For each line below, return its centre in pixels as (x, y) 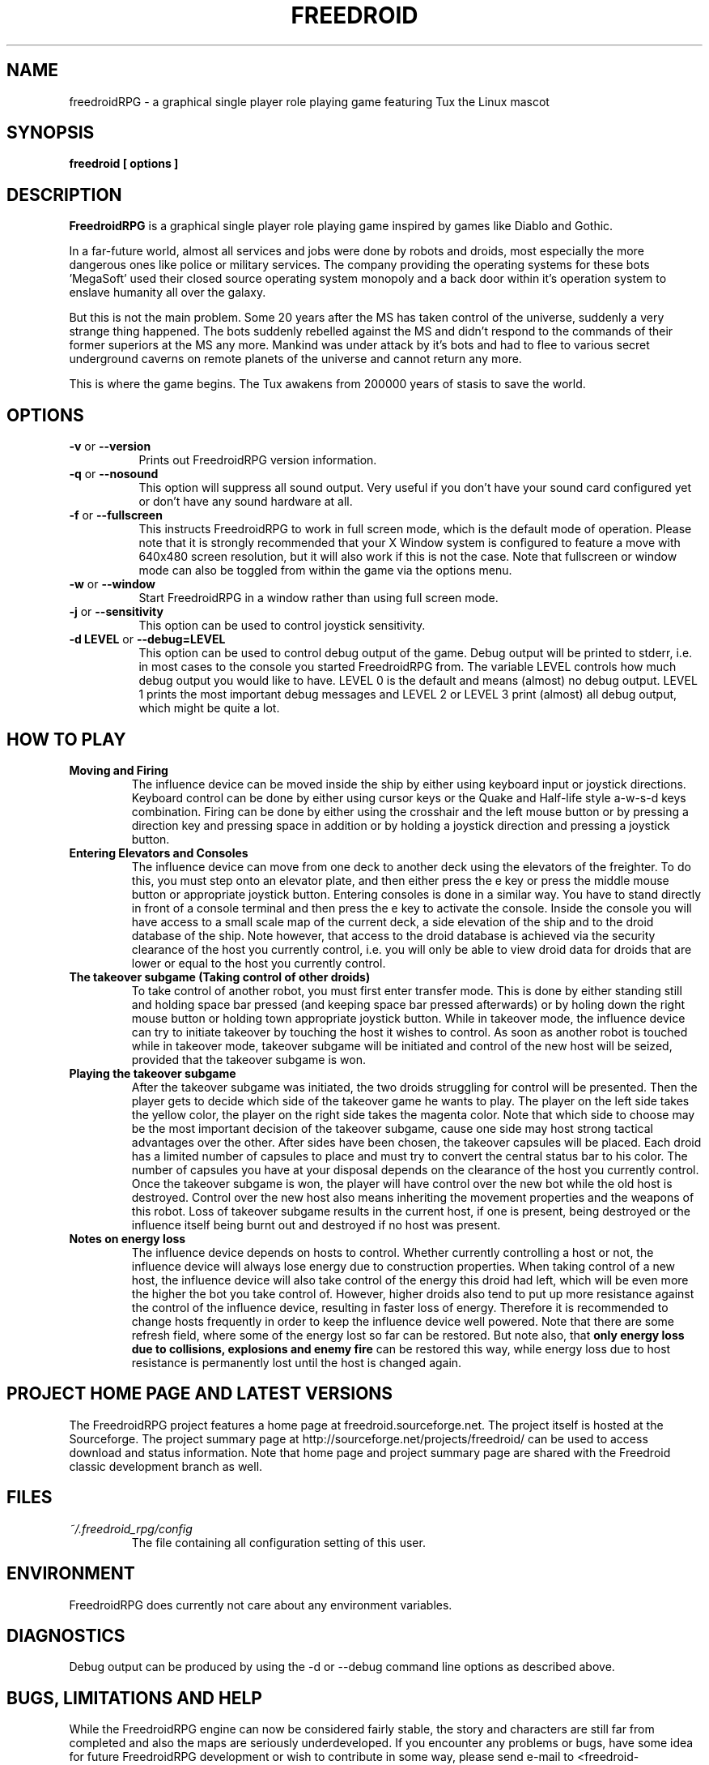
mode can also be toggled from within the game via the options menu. (325, 571)
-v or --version (110, 447)
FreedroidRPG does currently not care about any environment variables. (261, 1605)
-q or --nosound (114, 474)
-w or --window (113, 584)
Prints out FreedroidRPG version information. (258, 460)
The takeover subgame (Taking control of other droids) (220, 977)
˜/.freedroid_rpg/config (131, 1528)
